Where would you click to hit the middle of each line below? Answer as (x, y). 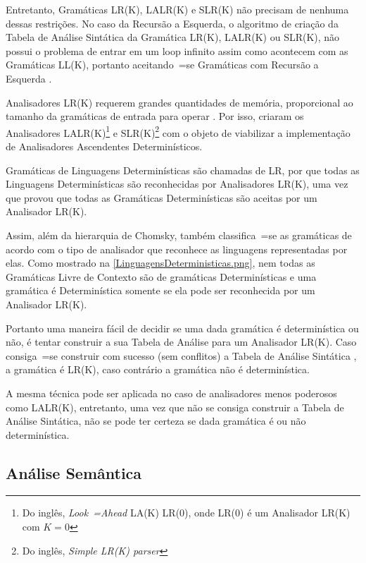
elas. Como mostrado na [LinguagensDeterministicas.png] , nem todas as (160, 263)
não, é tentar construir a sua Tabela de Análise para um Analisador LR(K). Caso (181, 342)
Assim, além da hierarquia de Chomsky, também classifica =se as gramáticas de (179, 235)
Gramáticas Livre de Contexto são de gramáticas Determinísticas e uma (161, 276)
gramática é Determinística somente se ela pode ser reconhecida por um (160, 290)
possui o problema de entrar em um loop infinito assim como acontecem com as (177, 50)
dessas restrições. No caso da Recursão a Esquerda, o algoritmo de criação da (172, 23)
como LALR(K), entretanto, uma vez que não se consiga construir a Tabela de (175, 407)
